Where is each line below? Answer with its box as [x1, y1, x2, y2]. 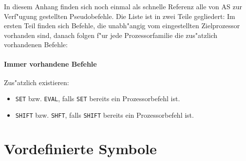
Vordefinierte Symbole [4, 138, 157, 158]
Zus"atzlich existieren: [4, 77, 69, 87]
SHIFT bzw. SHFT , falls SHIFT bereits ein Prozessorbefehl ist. [15, 110, 194, 120]
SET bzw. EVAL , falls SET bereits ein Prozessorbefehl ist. [15, 93, 180, 104]
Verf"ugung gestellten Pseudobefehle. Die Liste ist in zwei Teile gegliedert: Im [4, 11, 235, 21]
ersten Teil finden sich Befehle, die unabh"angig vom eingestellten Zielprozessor [4, 20, 240, 31]
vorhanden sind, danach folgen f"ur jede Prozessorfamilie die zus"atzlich [4, 30, 218, 40]
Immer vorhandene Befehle [4, 58, 97, 69]
